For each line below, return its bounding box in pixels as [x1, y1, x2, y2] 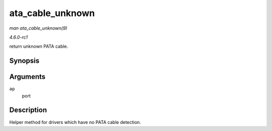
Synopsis [9, 57, 40, 65]
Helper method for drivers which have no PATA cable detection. [9, 119, 141, 125]
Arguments [9, 73, 46, 81]
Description [9, 106, 47, 114]
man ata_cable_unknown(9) [9, 25, 67, 31]
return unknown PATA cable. [9, 43, 69, 50]
